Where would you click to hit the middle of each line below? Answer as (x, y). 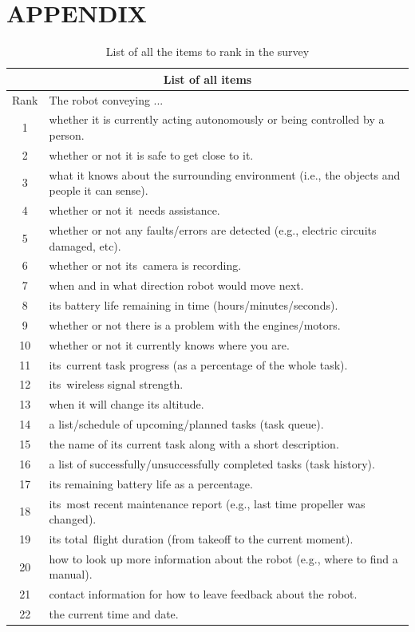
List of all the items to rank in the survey (207, 51)
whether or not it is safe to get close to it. (151, 154)
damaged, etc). (85, 245)
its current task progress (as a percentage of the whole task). (198, 364)
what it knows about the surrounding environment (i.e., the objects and (225, 174)
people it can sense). (99, 190)
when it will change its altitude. (126, 404)
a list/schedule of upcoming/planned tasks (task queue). (186, 424)
